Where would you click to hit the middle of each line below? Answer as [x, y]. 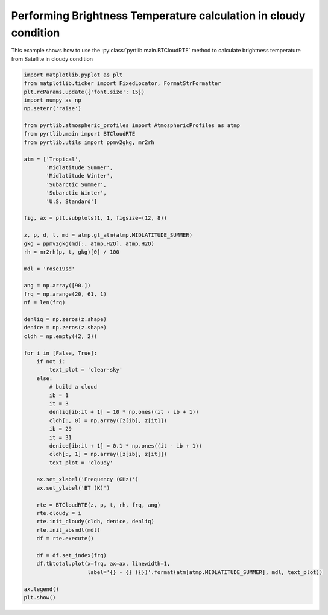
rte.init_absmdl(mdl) [68, 530]
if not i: [51, 361]
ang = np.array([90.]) [57, 286]
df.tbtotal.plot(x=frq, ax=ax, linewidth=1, [103, 564]
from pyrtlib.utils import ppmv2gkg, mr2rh [89, 142]
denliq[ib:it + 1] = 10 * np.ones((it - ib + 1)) [124, 412]
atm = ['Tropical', [52, 159]
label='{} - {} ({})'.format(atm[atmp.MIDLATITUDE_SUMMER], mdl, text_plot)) [205, 572]
